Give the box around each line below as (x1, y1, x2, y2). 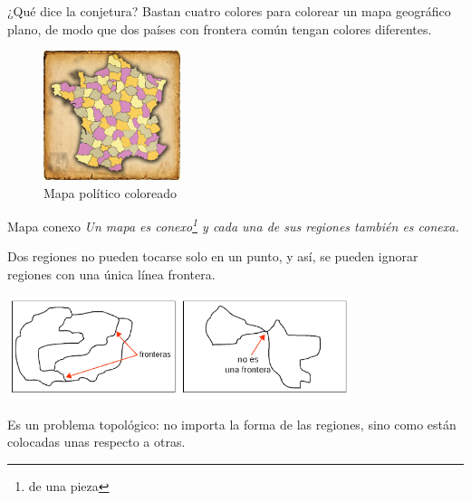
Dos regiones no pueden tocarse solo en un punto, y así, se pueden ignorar (7, 247, 418, 266)
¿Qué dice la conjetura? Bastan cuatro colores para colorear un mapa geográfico (7, 2, 451, 20)
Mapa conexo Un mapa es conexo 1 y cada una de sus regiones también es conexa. (7, 214, 459, 235)
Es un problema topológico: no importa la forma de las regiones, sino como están (7, 414, 457, 433)
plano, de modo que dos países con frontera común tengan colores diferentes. (7, 19, 432, 38)
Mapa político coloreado (43, 183, 178, 202)
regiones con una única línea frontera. (7, 264, 216, 283)
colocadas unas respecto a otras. (7, 432, 186, 451)
